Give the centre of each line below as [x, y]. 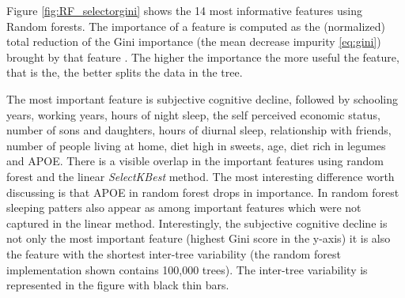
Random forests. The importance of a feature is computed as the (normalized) [196, 26]
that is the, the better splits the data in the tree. [125, 72]
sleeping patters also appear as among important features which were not [184, 207]
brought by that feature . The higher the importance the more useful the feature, [203, 57]
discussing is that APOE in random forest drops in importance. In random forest [203, 192]
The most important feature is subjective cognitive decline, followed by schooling [202, 98]
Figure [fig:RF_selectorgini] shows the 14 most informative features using [184, 10]
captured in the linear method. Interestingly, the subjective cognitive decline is [197, 223]
